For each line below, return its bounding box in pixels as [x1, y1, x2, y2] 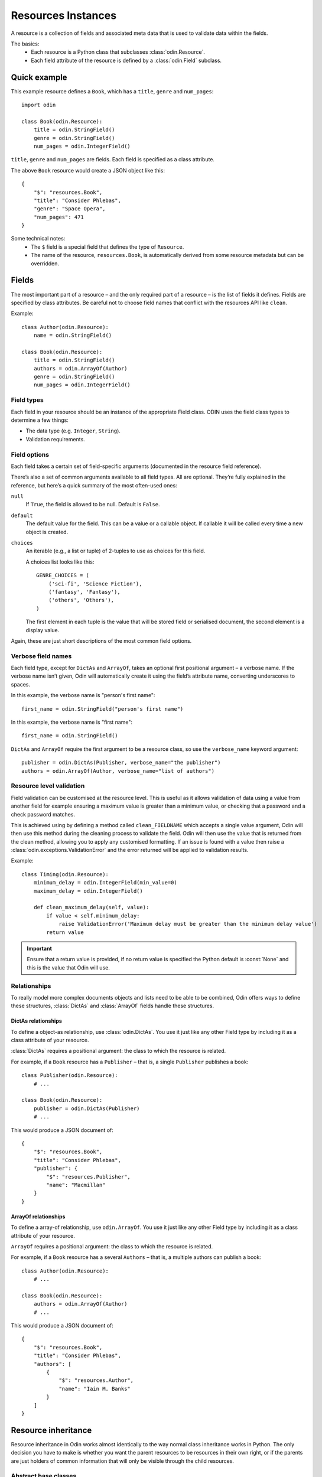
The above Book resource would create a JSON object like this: [11, 167, 165, 174]
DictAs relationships [11, 1017, 62, 1024]
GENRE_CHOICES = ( [36, 572, 90, 579]
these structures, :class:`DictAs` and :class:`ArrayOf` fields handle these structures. [11, 1002, 214, 1010]
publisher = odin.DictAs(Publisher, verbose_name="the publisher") [21, 759, 221, 766]
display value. [25, 626, 60, 633]
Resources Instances [11, 9, 117, 22]
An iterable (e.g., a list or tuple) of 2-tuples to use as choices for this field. [25, 547, 206, 555]
